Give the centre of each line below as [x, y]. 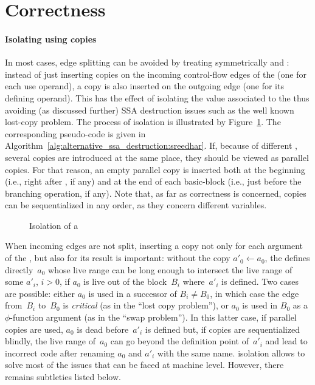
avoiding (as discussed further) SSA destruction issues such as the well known [150, 110]
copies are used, [34, 329]
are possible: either [40, 293]
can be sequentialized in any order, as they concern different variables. [136, 205]
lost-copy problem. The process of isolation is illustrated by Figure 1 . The [143, 122]
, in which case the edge [254, 293]
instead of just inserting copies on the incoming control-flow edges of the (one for [156, 74]
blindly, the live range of [50, 341]
